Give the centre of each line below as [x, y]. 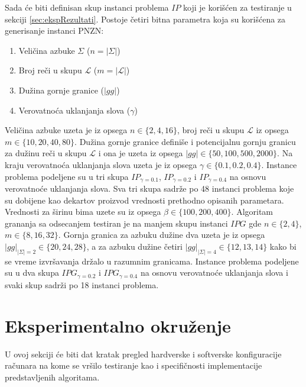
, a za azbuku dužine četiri [134, 246]
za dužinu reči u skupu [46, 153]
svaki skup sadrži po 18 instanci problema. [82, 284]
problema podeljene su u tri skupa [67, 176]
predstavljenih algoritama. [52, 377]
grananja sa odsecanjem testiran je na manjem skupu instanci [116, 223]
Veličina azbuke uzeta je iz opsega [66, 130]
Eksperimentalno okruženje [118, 325]
